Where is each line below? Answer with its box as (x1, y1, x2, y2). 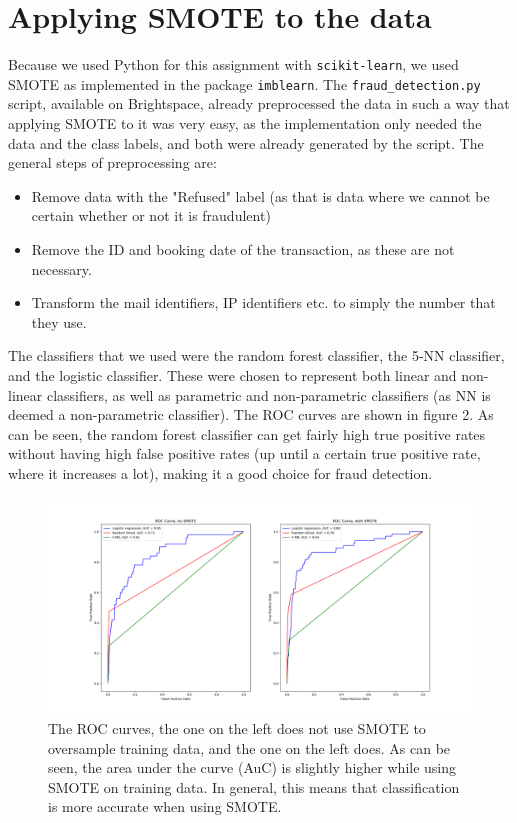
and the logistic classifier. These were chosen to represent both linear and (8, 364, 457, 385)
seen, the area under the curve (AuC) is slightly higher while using (48, 757, 457, 778)
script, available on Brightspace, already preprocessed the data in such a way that (8, 93, 510, 114)
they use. (31, 311, 87, 332)
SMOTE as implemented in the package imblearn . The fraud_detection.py (8, 73, 481, 94)
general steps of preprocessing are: (8, 152, 217, 173)
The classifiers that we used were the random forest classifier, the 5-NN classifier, (8, 345, 505, 366)
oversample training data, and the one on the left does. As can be (48, 737, 451, 758)
